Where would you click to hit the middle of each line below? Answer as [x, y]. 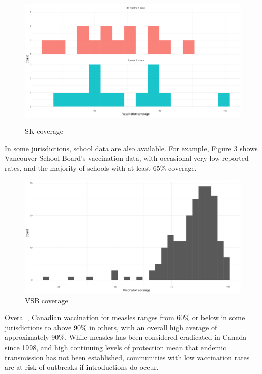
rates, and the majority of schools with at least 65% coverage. [101, 168]
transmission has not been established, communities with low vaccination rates [127, 357]
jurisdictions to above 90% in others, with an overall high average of [111, 327]
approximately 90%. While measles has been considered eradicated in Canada [126, 337]
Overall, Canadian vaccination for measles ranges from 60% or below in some [125, 317]
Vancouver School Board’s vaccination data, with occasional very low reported [127, 158]
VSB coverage [47, 300]
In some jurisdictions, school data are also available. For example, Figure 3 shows [131, 148]
